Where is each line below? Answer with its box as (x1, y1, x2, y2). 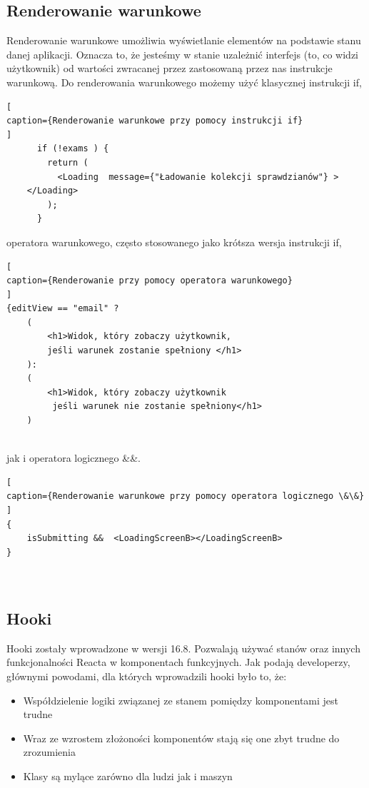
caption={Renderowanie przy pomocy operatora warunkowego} (6, 276, 293, 286)
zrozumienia (23, 744, 76, 759)
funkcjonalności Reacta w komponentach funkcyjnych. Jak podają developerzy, (6, 655, 350, 670)
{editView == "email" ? (6, 303, 119, 314)
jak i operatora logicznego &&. (6, 450, 141, 465)
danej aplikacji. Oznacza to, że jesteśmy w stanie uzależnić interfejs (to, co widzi (6, 46, 359, 61)
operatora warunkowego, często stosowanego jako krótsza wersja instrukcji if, (6, 234, 342, 249)
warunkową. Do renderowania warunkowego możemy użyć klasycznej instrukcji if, (6, 74, 362, 89)
